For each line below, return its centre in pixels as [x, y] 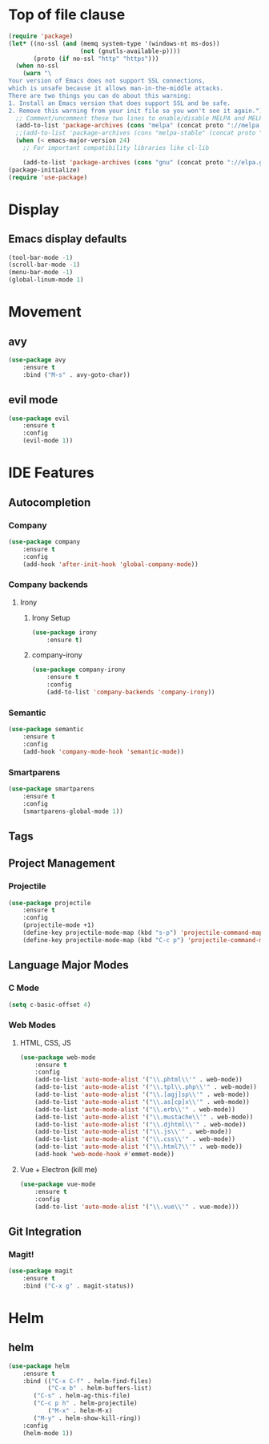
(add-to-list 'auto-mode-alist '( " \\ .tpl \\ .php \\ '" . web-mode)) [146, 1087]
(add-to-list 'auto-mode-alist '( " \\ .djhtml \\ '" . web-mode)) [141, 1124]
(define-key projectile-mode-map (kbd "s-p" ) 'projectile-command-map [143, 933]
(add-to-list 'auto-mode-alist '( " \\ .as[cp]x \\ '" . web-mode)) [143, 1102]
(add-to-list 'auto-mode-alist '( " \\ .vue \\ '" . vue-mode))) [137, 1207]
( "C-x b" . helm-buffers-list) [100, 1389]
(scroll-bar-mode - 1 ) [44, 265]
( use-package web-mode [58, 1057]
